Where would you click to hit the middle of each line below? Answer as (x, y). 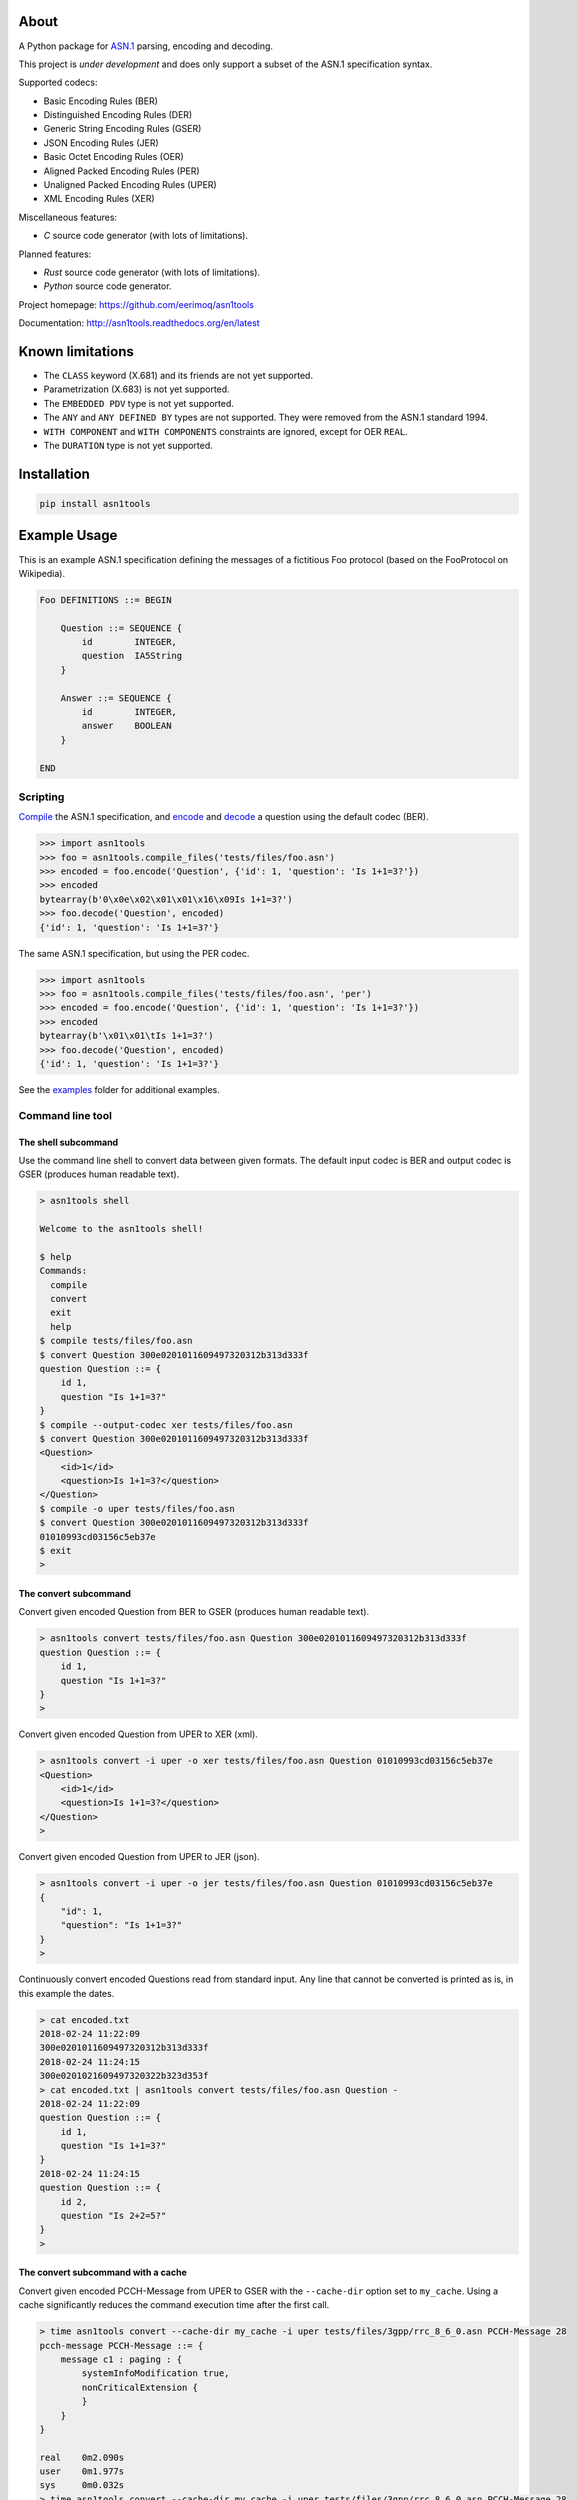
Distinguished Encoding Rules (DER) (118, 115)
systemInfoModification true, (155, 2373)
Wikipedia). (41, 573)
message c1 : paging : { (121, 2359)
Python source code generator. (107, 286)
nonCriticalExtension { (140, 2387)
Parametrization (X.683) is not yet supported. (136, 389)
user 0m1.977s (82, 2471)
